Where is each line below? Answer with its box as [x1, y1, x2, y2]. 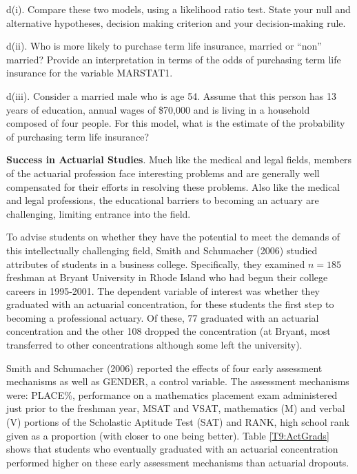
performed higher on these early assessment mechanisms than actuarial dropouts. [6, 455, 349, 469]
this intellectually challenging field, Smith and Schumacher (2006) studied [6, 243, 318, 257]
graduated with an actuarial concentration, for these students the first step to [6, 297, 334, 311]
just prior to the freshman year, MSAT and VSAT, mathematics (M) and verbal [6, 401, 345, 415]
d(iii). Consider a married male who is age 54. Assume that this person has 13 [6, 88, 336, 103]
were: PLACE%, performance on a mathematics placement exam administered [6, 387, 338, 402]
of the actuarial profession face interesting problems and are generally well [6, 165, 320, 180]
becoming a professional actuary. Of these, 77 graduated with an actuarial [6, 310, 319, 324]
